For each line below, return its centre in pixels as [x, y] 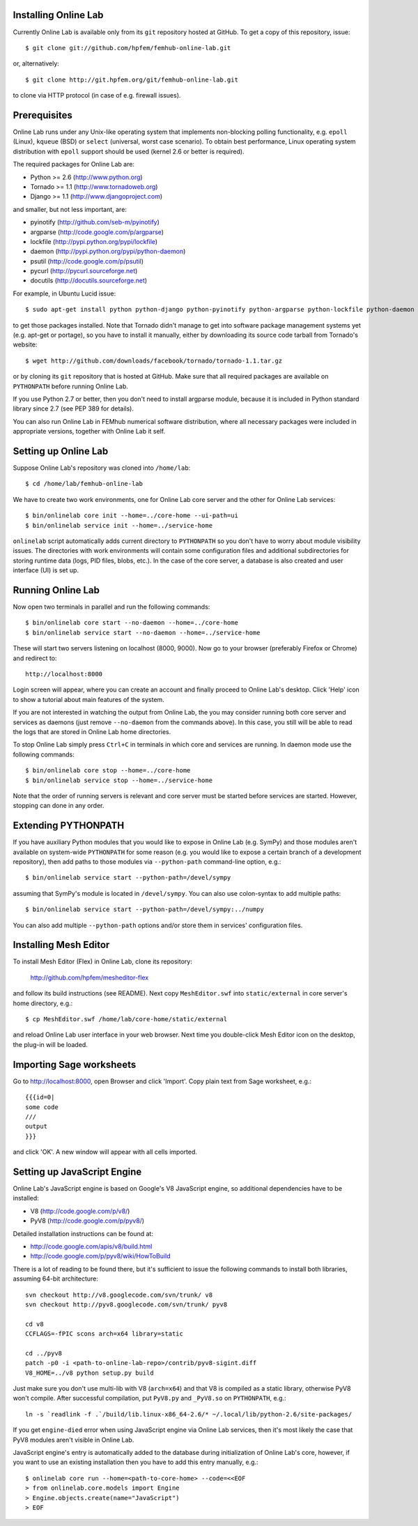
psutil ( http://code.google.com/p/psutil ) [87, 261]
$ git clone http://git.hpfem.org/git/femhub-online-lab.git [132, 79]
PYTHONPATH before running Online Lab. [71, 386]
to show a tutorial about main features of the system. [89, 699]
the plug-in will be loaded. [51, 1044]
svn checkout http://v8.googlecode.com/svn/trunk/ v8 [119, 1295]
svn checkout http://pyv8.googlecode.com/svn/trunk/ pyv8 [126, 1304]
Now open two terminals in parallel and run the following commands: [111, 607]
